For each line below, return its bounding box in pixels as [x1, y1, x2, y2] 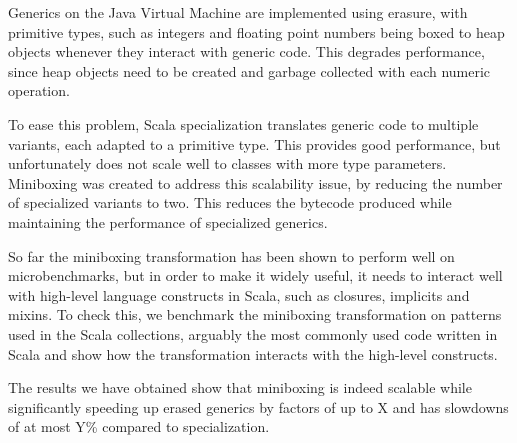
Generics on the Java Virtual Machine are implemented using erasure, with [8, 2, 468, 22]
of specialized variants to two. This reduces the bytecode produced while [8, 192, 452, 213]
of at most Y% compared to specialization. [8, 416, 270, 437]
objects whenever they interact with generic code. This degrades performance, [8, 41, 485, 62]
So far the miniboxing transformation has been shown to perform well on [8, 245, 455, 266]
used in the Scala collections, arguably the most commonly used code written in [8, 323, 498, 344]
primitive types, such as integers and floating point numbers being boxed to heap [8, 21, 505, 42]
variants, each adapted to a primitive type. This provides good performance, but [8, 133, 501, 154]
